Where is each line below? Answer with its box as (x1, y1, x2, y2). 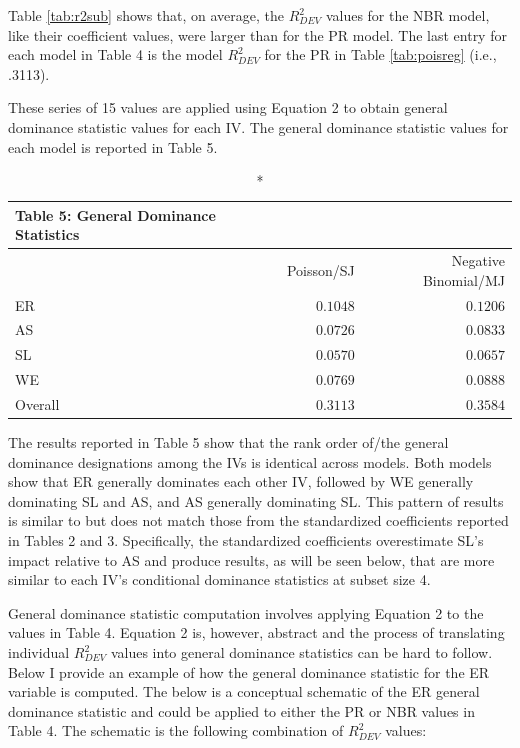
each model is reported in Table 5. (8, 136, 218, 157)
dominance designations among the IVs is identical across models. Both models (8, 451, 492, 472)
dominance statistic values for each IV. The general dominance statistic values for (8, 116, 509, 137)
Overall (15, 394, 60, 414)
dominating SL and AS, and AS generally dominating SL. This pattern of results (8, 490, 504, 511)
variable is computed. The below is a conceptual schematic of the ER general (8, 681, 480, 702)
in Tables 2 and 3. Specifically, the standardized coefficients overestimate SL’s (8, 530, 484, 551)
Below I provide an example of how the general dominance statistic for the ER (8, 661, 490, 682)
